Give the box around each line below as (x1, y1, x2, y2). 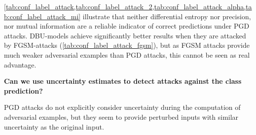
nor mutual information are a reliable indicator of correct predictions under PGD (4, 21, 250, 31)
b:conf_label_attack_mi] (4, 11, 81, 21)
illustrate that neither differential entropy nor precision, (82, 11, 251, 21)
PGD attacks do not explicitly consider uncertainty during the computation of (4, 102, 241, 112)
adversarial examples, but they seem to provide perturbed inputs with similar (4, 111, 239, 122)
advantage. (4, 59, 37, 69)
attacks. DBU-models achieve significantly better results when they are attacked (4, 30, 246, 40)
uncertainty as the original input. (4, 121, 104, 132)
